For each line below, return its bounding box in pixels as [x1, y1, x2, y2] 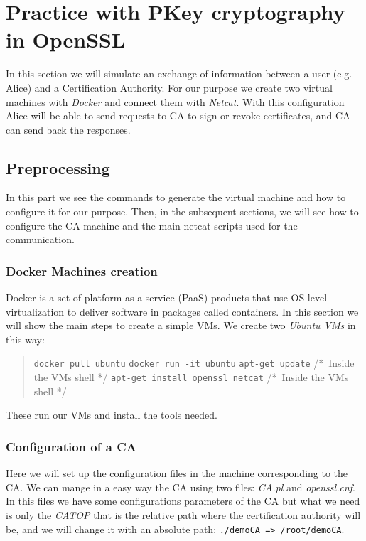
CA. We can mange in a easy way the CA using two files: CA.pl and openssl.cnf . [6, 479, 355, 494]
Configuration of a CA [6, 437, 136, 455]
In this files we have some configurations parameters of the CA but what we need [6, 493, 360, 508]
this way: [6, 331, 45, 346]
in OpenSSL [6, 25, 126, 54]
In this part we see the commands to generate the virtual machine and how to [6, 190, 346, 205]
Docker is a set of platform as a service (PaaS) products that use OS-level [6, 290, 328, 305]
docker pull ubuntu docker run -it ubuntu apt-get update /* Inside [33, 355, 355, 370]
